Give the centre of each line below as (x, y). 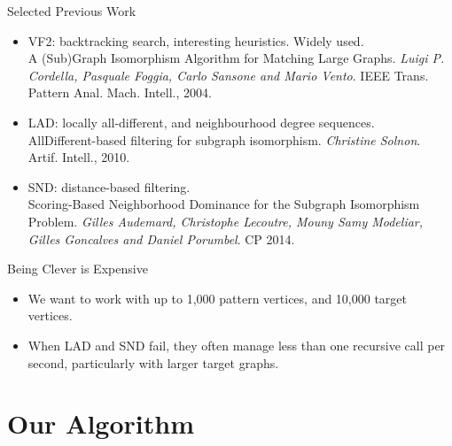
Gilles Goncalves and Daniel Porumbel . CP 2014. (161, 238)
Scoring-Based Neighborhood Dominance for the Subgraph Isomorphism (224, 204)
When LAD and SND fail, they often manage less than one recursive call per (237, 345)
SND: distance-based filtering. (109, 186)
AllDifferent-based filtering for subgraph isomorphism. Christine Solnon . (224, 139)
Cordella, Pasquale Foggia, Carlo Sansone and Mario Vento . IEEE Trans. (228, 75)
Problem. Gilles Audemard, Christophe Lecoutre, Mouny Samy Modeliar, (226, 221)
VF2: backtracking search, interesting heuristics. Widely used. (196, 40)
